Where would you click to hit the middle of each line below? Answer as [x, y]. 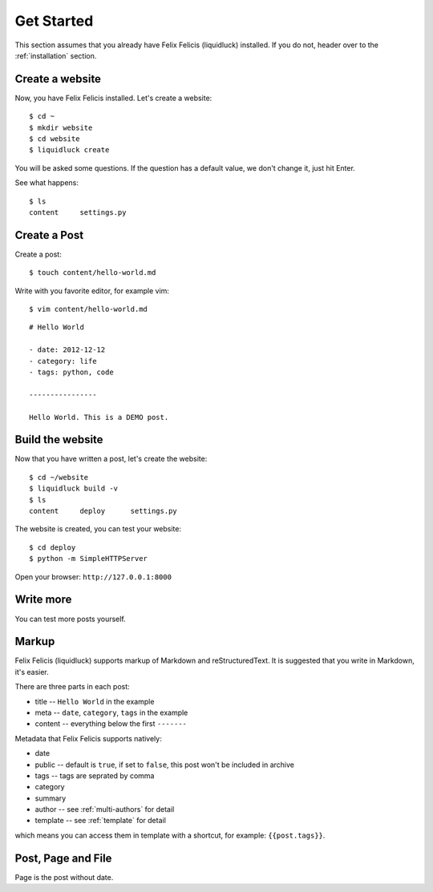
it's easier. [32, 672]
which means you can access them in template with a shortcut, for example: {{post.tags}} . [170, 835]
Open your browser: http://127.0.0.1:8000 [93, 576]
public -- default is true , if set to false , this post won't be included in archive [165, 765]
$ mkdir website [61, 127]
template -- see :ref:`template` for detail [100, 821]
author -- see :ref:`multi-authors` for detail [105, 809]
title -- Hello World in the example [95, 701]
